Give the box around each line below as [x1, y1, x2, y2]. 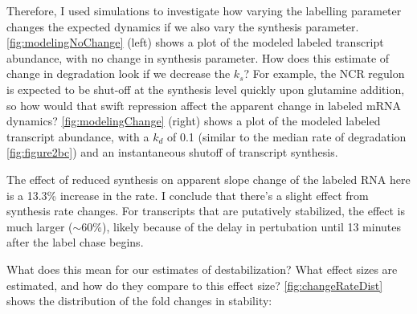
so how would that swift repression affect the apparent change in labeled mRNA [6, 96, 401, 113]
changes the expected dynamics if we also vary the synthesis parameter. [6, 18, 359, 35]
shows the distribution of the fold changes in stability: [6, 292, 272, 309]
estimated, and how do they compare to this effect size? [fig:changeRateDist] [6, 276, 383, 293]
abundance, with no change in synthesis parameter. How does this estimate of [6, 49, 390, 66]
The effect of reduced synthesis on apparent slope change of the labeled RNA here [6, 170, 411, 187]
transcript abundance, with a [6, 128, 149, 145]
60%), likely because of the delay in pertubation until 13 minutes [81, 218, 402, 234]
